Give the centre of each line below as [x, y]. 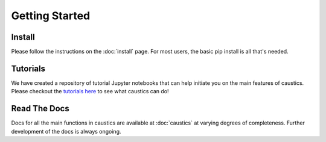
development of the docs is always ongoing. [66, 131]
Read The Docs [40, 109]
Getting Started [51, 16]
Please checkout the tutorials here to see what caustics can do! [90, 91]
